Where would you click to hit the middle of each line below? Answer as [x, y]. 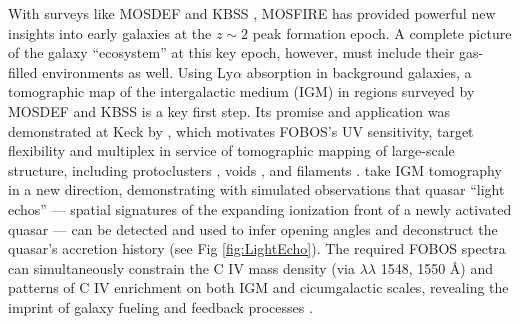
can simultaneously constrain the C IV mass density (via [181, 267]
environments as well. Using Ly [138, 71]
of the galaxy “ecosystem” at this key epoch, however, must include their [231, 52]
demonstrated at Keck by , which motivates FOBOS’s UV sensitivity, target [241, 130]
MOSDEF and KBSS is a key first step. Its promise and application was [229, 110]
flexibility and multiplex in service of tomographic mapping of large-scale [231, 150]
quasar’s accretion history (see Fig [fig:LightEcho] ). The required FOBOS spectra [257, 248]
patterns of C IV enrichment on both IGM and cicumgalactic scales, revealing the [258, 287]
